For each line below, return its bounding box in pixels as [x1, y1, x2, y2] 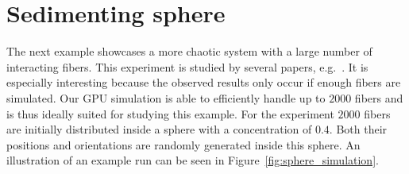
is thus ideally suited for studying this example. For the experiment [6, 105, 334, 122]
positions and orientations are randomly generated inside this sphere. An [6, 136, 361, 153]
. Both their [329, 121, 388, 137]
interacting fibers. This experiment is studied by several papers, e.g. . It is [6, 58, 368, 75]
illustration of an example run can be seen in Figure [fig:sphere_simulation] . [6, 152, 379, 168]
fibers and [354, 89, 403, 106]
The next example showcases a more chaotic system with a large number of [6, 43, 372, 60]
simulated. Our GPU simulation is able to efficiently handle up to [6, 89, 326, 106]
